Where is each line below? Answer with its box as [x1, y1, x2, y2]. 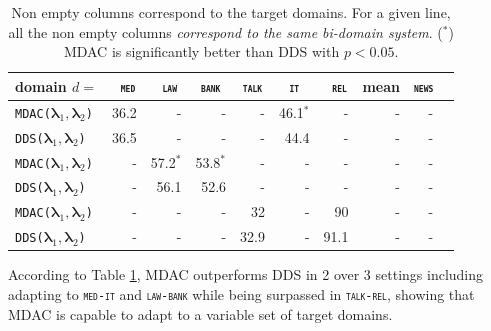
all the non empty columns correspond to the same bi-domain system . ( [8, 21, 443, 42]
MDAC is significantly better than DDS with [63, 41, 340, 62]
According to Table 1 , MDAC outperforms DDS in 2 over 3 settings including [8, 264, 484, 285]
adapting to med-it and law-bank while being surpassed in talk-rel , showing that [8, 283, 475, 304]
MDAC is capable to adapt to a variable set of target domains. [8, 303, 393, 324]
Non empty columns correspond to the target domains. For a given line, [11, 2, 451, 22]
